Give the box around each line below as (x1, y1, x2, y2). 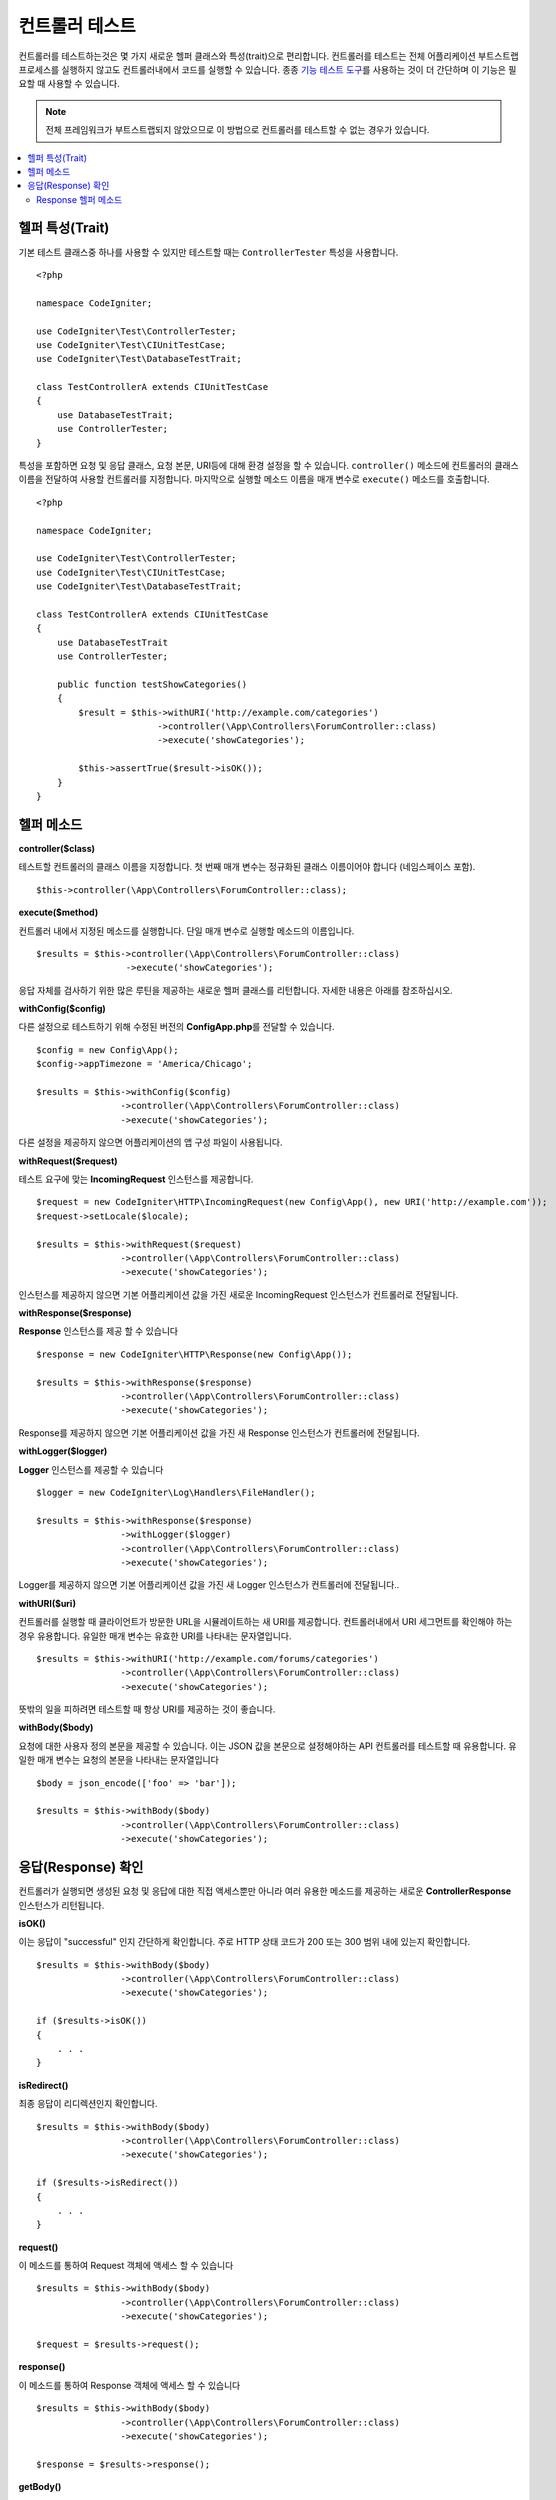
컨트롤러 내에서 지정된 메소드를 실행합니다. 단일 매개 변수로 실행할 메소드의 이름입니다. (18, 925, 355, 937)
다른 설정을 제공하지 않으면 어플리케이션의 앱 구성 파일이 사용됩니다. (18, 1136, 283, 1149)
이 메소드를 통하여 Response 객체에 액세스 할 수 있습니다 (18, 2379, 241, 2391)
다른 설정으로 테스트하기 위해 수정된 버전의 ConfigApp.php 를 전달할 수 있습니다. (18, 1021, 335, 1033)
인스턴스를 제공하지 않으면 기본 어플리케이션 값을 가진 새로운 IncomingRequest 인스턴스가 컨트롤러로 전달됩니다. (18, 1288, 459, 1300)
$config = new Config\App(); (36, 1044, 179, 1055)
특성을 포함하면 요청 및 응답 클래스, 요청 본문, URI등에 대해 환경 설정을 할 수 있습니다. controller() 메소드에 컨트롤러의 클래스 (18, 460, 519, 472)
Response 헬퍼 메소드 (36, 193, 123, 205)
